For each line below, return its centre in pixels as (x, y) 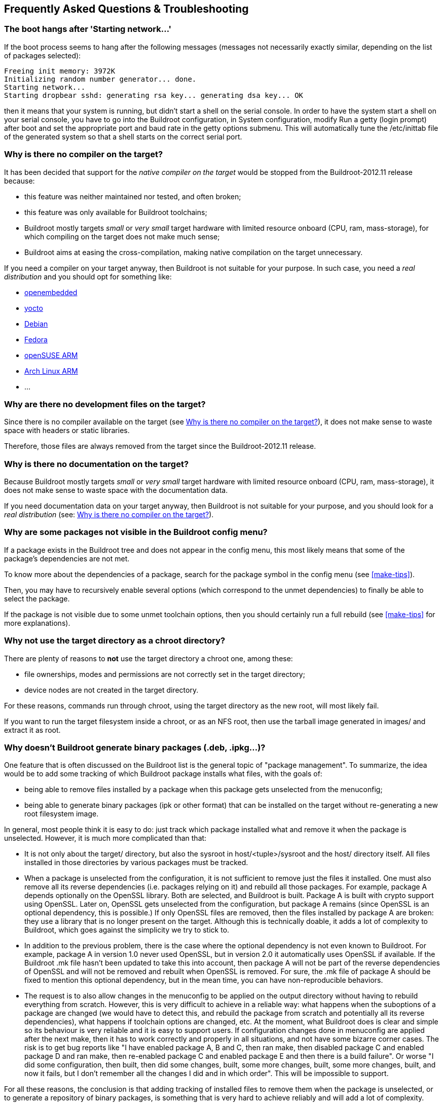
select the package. (37, 598)
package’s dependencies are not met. (67, 558)
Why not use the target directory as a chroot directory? (115, 641)
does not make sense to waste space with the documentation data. (116, 490)
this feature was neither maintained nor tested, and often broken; (133, 196)
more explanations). (37, 623)
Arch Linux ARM (51, 371)
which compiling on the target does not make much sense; (122, 236)
